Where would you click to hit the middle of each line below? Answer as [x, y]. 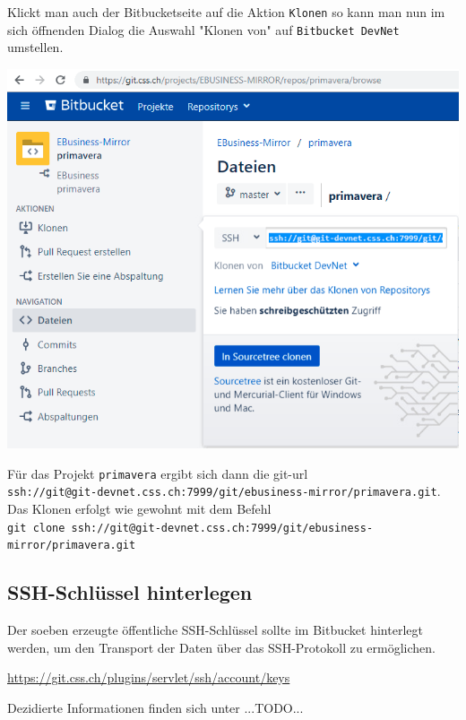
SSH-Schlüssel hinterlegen [130, 592]
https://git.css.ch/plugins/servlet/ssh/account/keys [149, 677]
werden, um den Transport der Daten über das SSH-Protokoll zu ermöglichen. [222, 647]
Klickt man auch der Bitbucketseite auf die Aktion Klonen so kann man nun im [226, 12]
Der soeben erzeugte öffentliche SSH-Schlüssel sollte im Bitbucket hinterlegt [215, 630]
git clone [36, 528]
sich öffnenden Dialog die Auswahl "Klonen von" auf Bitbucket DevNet [203, 29]
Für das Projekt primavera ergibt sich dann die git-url [158, 473]
